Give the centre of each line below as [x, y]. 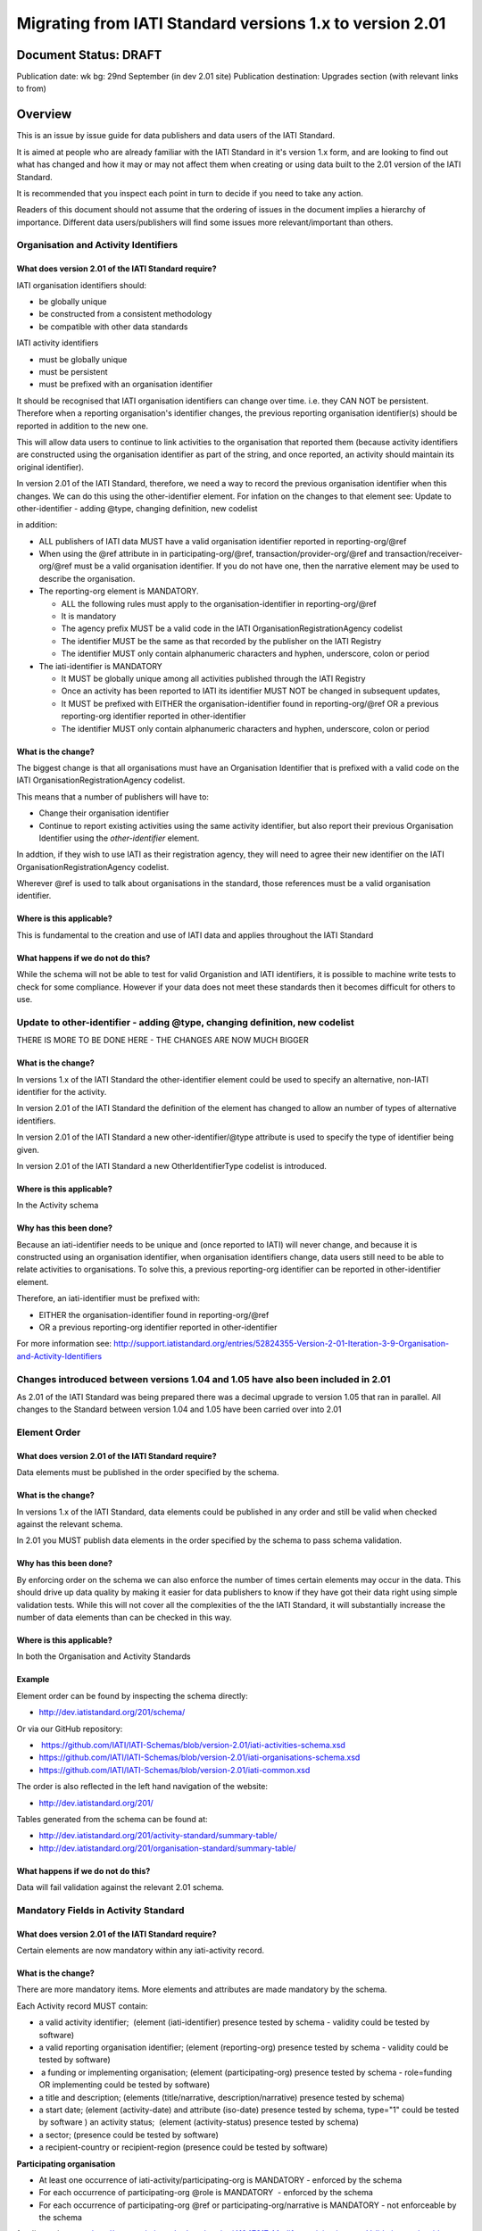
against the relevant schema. [70, 1524]
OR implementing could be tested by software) [125, 2085]
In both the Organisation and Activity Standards [104, 1656]
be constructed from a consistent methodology [125, 314]
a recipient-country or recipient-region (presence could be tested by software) [183, 2147]
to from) [31, 88]
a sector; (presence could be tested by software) [129, 2135]
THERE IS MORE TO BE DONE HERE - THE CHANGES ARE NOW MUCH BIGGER [162, 1041]
